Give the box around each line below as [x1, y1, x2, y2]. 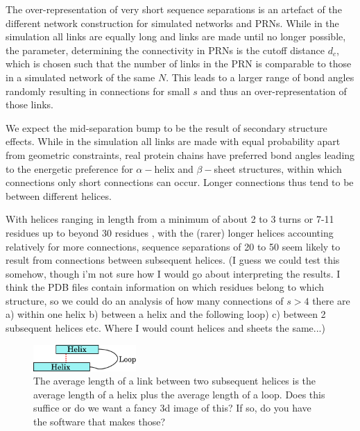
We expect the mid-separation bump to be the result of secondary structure [6, 120, 327, 135]
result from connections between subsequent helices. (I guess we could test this [6, 253, 340, 267]
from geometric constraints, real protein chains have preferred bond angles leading [6, 147, 355, 162]
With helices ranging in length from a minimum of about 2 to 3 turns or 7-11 [6, 212, 334, 226]
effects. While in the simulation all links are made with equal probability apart [6, 134, 341, 149]
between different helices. [6, 188, 112, 203]
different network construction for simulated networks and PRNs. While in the [6, 15, 339, 30]
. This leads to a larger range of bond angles [166, 69, 354, 84]
